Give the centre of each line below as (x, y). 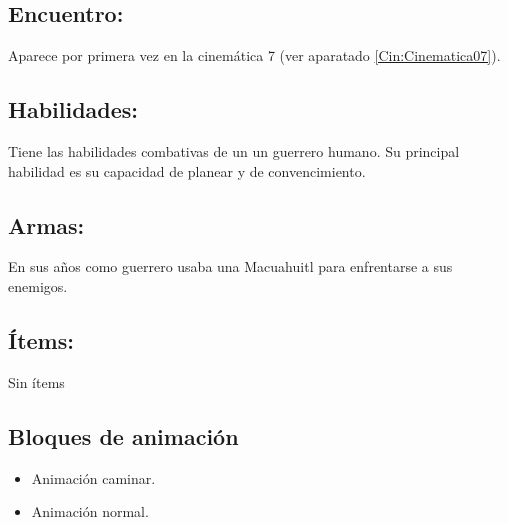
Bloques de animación (123, 435)
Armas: (46, 224)
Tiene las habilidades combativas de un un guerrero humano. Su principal (234, 151)
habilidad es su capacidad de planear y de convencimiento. (187, 170)
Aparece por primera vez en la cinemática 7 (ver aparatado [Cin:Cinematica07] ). (254, 55)
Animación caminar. (93, 477)
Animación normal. (90, 511)
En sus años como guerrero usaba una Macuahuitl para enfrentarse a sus (230, 266)
